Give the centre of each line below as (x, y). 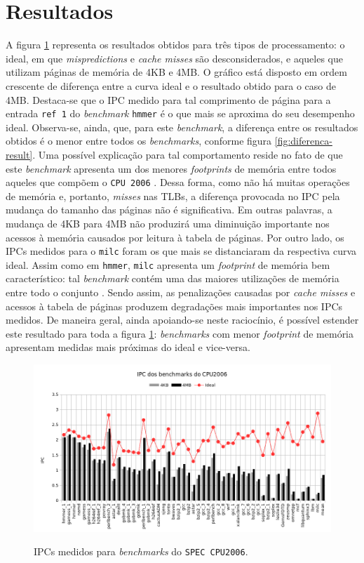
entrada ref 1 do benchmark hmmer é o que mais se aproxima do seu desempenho (180, 113)
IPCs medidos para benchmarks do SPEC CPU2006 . (141, 551)
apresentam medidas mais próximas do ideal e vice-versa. (128, 347)
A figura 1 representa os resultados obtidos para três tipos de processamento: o (175, 45)
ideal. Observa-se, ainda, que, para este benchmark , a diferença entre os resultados (182, 127)
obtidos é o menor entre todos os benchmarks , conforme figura (139, 141)
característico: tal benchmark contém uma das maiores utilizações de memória (173, 278)
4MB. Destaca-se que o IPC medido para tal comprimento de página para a (168, 99)
